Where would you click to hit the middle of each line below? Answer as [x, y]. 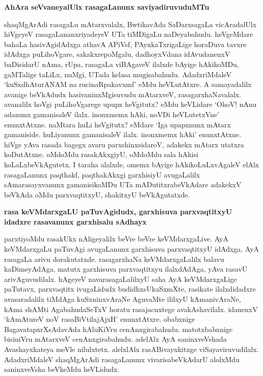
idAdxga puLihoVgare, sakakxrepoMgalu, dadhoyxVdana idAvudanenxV [117, 54]
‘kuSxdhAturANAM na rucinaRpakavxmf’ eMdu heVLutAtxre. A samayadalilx [128, 84]
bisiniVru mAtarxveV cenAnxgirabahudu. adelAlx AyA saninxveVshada [115, 339]
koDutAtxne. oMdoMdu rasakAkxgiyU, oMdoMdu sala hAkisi [101, 154]
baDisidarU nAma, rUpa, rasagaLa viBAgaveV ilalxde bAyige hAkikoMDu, [122, 64]
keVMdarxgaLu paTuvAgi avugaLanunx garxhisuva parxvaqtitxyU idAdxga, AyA [132, 249]
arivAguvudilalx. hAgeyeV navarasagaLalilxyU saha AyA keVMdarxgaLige [121, 279]
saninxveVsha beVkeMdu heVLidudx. [62, 369]
